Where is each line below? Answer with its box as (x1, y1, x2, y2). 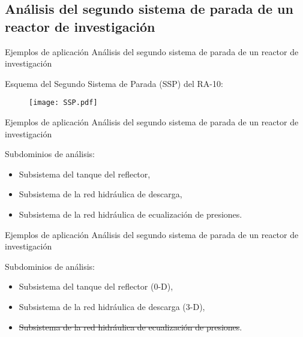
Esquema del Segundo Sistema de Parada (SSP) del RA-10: (5, 77, 223, 89)
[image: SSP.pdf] (29, 98, 98, 107)
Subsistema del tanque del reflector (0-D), (19, 280, 173, 293)
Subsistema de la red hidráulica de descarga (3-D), (19, 300, 205, 312)
